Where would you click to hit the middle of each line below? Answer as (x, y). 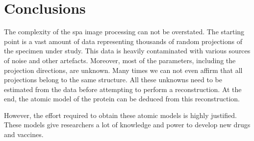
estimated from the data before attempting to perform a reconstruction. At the (123, 89)
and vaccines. (24, 134)
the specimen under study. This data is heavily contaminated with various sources (127, 51)
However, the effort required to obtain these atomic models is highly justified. (120, 115)
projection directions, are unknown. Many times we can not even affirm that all (123, 70)
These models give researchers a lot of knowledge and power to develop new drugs (127, 125)
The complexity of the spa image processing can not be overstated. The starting (124, 32)
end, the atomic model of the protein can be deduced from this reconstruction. (122, 99)
